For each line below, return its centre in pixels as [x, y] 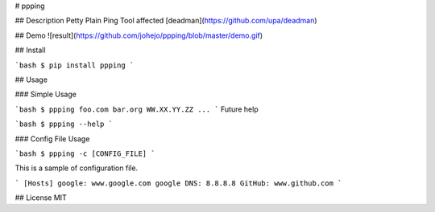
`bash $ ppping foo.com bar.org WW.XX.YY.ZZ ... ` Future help [137, 109]
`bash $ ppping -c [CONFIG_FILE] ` [85, 153]
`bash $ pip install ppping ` [75, 65]
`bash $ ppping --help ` [64, 124]
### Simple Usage [46, 94]
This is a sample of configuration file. [77, 168]
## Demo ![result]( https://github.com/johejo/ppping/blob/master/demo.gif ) [139, 35]
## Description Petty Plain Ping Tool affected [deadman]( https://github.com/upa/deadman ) [166, 21]
